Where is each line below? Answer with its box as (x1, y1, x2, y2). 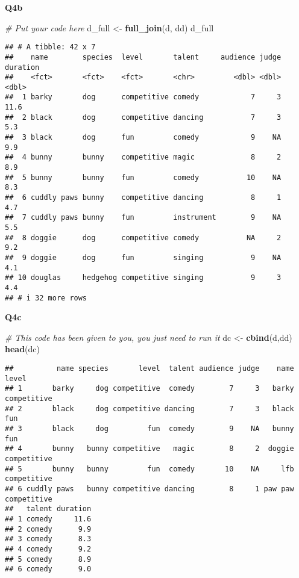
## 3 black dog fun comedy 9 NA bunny (5, 424, 294, 433)
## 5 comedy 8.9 (5, 555, 92, 564)
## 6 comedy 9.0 (5, 565, 92, 574)
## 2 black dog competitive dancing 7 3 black (5, 404, 294, 413)
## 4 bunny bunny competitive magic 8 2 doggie (5, 444, 294, 453)
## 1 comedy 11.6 (5, 514, 92, 523)
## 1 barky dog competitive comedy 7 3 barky (5, 384, 294, 393)
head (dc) (5, 343, 40, 355)
